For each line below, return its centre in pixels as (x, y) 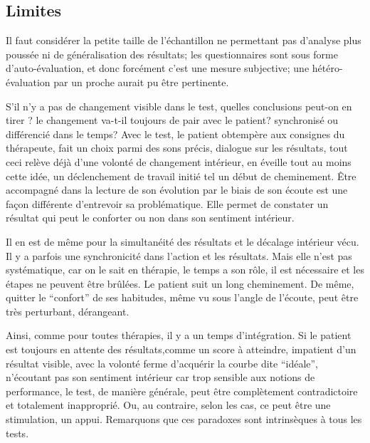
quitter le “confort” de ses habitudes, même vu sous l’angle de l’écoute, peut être (182, 297)
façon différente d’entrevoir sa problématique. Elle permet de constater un (167, 203)
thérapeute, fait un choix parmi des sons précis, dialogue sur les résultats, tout (177, 148)
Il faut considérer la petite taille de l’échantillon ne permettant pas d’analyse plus (184, 40)
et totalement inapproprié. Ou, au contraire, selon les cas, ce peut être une (168, 405)
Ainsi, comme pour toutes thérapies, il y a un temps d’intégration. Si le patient (179, 335)
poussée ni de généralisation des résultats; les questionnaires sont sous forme (172, 54)
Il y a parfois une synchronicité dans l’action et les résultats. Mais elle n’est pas (179, 255)
